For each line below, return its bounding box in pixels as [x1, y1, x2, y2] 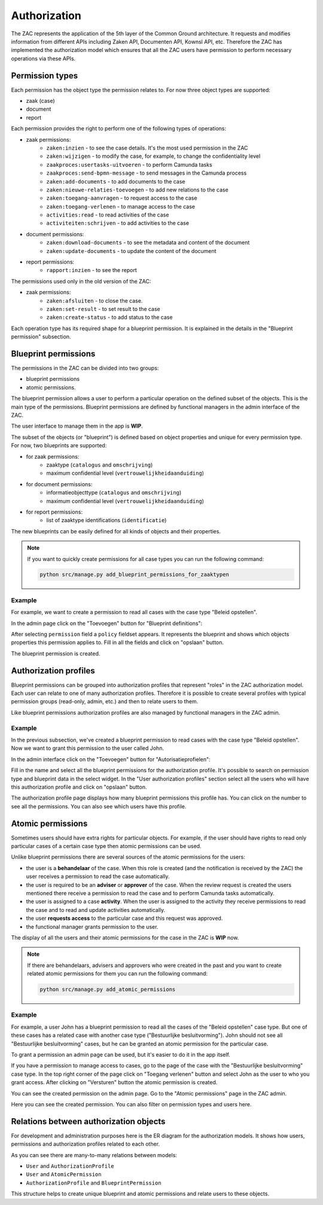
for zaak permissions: [26, 453, 80, 460]
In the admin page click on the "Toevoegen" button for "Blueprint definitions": [11, 620, 203, 627]
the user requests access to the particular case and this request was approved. [26, 915, 223, 922]
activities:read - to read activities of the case [46, 211, 169, 218]
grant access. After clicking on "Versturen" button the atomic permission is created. [11, 1079, 218, 1086]
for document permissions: [26, 480, 93, 487]
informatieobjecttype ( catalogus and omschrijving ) [46, 489, 182, 496]
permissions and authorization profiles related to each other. [11, 1140, 160, 1148]
